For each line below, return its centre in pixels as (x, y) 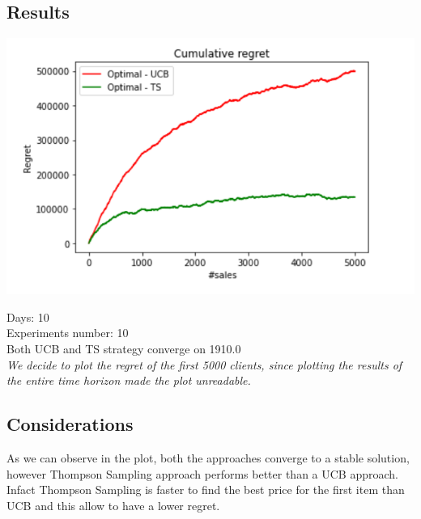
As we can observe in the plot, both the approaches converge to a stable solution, (208, 457)
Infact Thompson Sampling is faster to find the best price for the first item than (206, 489)
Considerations (70, 424)
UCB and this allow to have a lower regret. (113, 505)
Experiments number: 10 (68, 333)
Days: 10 (28, 316)
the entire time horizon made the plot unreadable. (129, 380)
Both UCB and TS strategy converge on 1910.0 (124, 348)
